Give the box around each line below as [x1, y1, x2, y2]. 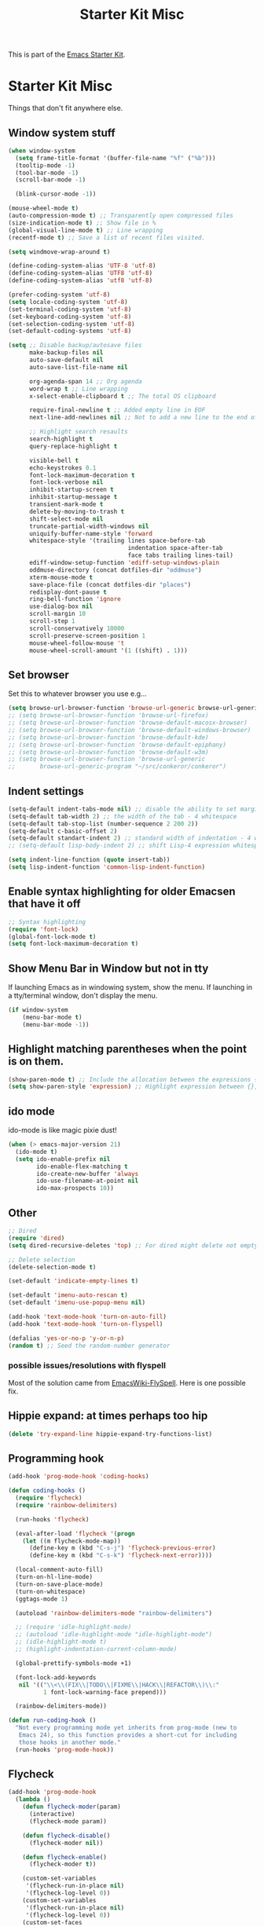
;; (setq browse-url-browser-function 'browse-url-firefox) [8, 712, 210, 720]
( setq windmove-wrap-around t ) [8, 247, 111, 256]
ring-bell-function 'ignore [28, 595, 122, 603]
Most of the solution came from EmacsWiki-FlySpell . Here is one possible [8, 1378, 246, 1387]
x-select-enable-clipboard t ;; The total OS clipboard [28, 392, 216, 400]
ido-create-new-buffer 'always [36, 1170, 139, 1177]
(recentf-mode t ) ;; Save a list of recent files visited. [8, 233, 206, 241]
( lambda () [15, 1796, 51, 1803]
